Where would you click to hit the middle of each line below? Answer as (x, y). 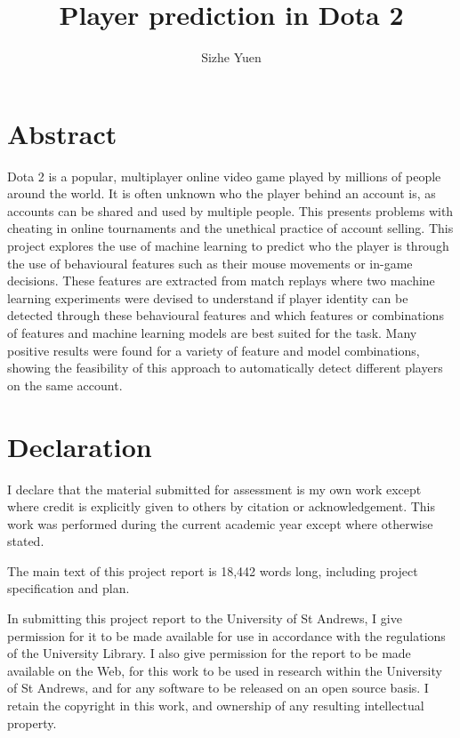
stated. (26, 541)
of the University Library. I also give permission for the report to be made (209, 653)
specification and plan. (69, 588)
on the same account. (65, 385)
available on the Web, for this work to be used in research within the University (225, 670)
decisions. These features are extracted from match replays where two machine (221, 281)
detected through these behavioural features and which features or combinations (226, 315)
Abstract (62, 133)
